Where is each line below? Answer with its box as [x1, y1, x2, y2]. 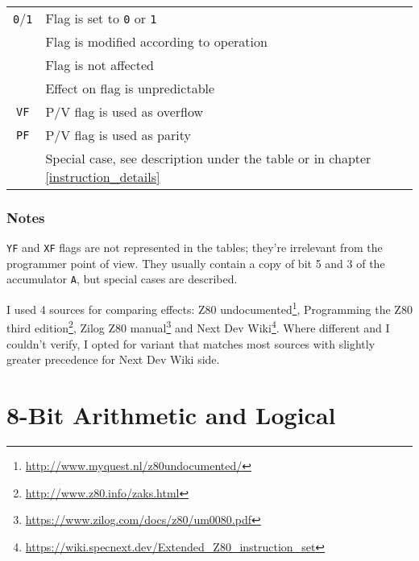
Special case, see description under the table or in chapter [45, 149, 371, 167]
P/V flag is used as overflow [45, 102, 204, 121]
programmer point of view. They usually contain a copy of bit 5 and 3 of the [6, 254, 385, 271]
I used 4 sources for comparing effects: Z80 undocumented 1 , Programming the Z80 [6, 299, 413, 317]
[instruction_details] [45, 167, 160, 186]
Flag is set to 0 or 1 [45, 9, 157, 27]
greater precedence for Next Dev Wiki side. [6, 351, 220, 368]
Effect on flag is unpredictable [45, 79, 215, 97]
